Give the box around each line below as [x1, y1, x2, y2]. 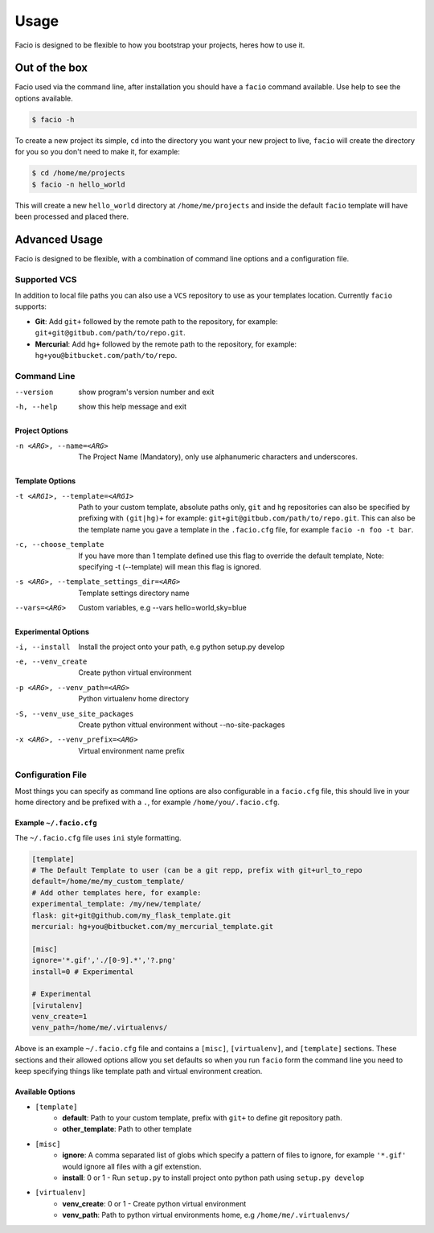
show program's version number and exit [78, 387, 215, 397]
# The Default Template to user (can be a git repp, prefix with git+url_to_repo [31, 865, 363, 874]
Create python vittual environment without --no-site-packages [78, 720, 285, 730]
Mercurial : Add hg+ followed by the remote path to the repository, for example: [35, 339, 297, 349]
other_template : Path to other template [62, 1124, 192, 1134]
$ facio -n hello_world [31, 179, 126, 189]
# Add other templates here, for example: [31, 888, 202, 897]
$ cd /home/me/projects [31, 169, 126, 178]
